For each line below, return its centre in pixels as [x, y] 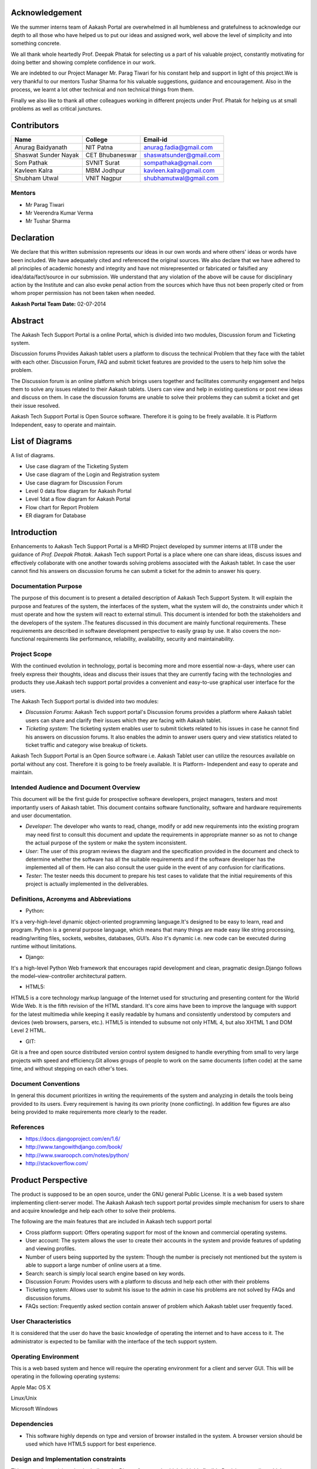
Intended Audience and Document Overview [75, 787]
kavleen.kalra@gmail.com [179, 170]
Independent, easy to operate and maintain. [64, 425]
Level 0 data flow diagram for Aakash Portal [79, 491]
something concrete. [36, 43]
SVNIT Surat [102, 163]
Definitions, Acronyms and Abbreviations [71, 899]
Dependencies [32, 1424]
